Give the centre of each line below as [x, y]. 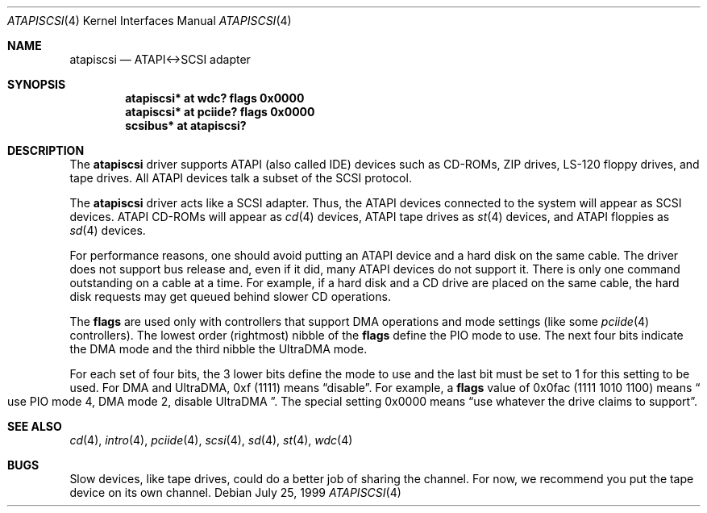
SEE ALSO [35, 426]
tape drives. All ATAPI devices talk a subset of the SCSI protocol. [241, 178]
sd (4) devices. [108, 230]
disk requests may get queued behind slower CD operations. [230, 296]
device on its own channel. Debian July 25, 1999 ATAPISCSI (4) [235, 492]
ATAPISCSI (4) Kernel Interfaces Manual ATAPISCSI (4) [150, 21]
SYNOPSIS [37, 84]
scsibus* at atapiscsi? [186, 125]
